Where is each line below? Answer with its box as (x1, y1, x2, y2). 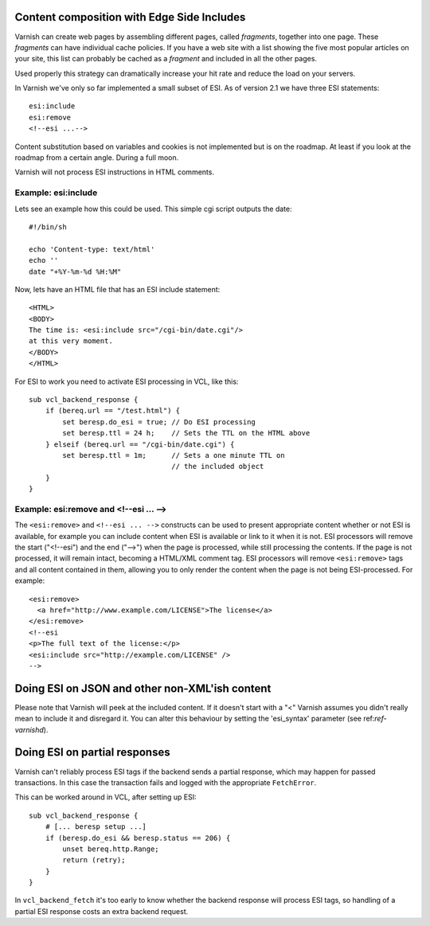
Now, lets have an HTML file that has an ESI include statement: (14, 284, 221, 294)
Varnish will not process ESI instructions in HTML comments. (14, 167, 215, 177)
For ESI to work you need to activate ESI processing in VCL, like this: (14, 377, 239, 386)
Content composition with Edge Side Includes (14, 10, 246, 24)
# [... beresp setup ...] (45, 822, 147, 831)
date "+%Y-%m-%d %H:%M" (29, 267, 122, 276)
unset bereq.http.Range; (62, 844, 159, 854)
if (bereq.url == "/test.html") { (45, 406, 181, 416)
